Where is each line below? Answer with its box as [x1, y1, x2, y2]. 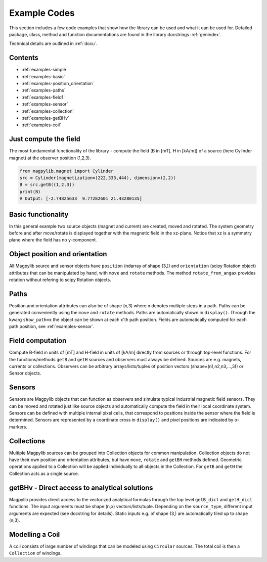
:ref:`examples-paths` [21, 87, 66, 94]
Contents [9, 53, 39, 62]
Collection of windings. [9, 550, 62, 556]
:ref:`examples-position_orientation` [21, 81, 94, 87]
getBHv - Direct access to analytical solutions [9, 483, 153, 492]
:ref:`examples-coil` [21, 122, 62, 128]
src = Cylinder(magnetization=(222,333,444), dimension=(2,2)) [19, 175, 177, 181]
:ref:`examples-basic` [21, 73, 65, 79]
